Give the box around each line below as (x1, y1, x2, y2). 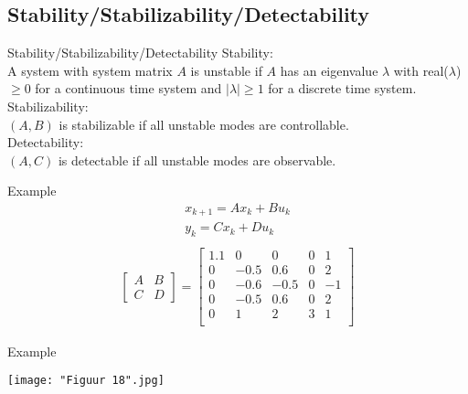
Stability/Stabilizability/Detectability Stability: (7, 43, 273, 62)
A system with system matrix (7, 60, 173, 80)
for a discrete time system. (268, 79, 417, 98)
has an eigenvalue (280, 60, 378, 80)
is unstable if (190, 60, 262, 80)
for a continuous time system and (35, 79, 222, 98)
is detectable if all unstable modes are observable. (58, 150, 336, 169)
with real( (393, 60, 449, 80)
